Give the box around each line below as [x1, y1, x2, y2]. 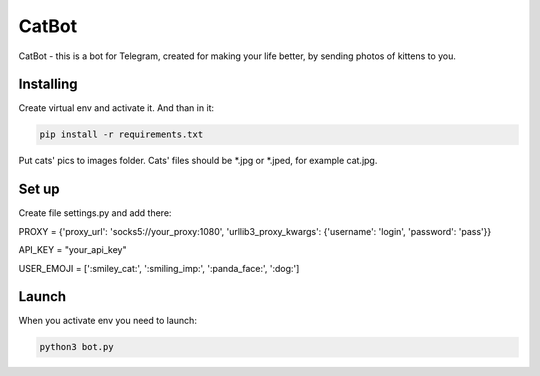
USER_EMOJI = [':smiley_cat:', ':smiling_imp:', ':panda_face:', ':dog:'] [18, 262, 300, 274]
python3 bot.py [39, 341, 114, 353]
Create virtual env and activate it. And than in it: [18, 102, 215, 114]
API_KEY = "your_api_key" [18, 244, 127, 256]
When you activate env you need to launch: [18, 315, 197, 327]
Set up [18, 181, 60, 198]
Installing [18, 76, 79, 93]
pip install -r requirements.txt [39, 129, 204, 140]
